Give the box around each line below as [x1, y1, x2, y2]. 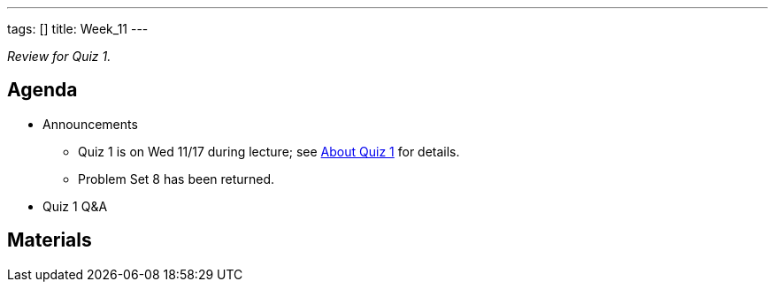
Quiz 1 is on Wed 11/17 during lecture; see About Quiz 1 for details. [78, 143, 460, 159]
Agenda [7, 79, 78, 102]
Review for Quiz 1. [7, 49, 111, 64]
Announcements [42, 116, 138, 132]
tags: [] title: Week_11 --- [7, 21, 149, 36]
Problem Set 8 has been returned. [78, 171, 275, 186]
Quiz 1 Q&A [42, 198, 108, 214]
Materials [7, 229, 92, 252]
